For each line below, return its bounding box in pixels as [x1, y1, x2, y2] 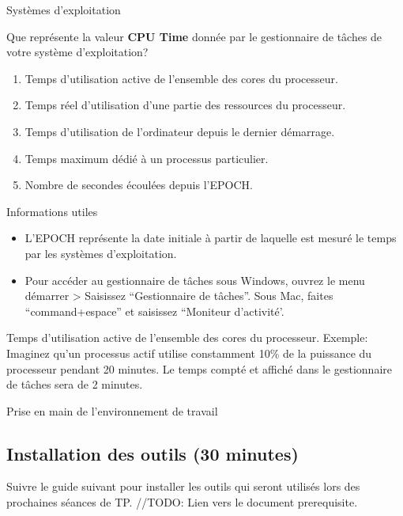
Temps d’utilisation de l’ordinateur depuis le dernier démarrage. [24, 123, 335, 139]
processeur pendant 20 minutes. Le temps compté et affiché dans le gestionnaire [6, 360, 392, 377]
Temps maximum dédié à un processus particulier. [24, 150, 269, 166]
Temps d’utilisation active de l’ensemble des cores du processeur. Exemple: [6, 329, 368, 346]
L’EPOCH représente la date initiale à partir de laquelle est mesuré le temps [24, 230, 397, 246]
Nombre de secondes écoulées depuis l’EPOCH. [24, 176, 253, 193]
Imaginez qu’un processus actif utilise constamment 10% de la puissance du [6, 344, 372, 361]
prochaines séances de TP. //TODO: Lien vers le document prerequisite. [6, 494, 358, 510]
